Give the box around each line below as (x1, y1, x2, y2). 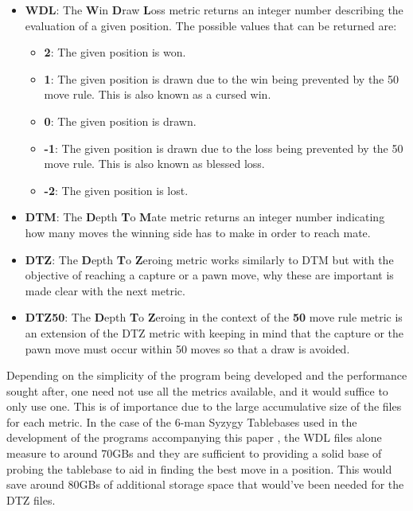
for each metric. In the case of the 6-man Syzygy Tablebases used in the (6, 413, 357, 430)
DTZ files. (6, 491, 56, 508)
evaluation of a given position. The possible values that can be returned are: (25, 17, 397, 33)
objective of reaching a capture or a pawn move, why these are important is (25, 267, 394, 283)
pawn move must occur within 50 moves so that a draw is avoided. (25, 340, 350, 357)
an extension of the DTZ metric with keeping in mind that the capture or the (25, 324, 404, 341)
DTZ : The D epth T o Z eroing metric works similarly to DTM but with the (25, 251, 394, 267)
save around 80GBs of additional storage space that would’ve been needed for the (6, 476, 404, 493)
